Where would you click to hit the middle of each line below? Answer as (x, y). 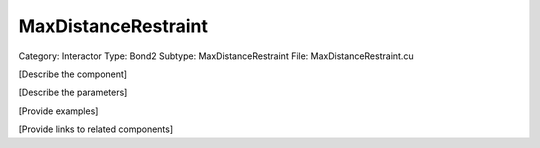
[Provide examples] (58, 111)
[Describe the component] (73, 74)
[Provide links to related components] (96, 129)
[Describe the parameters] (73, 92)
